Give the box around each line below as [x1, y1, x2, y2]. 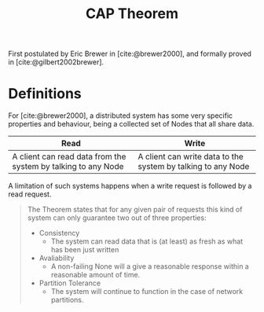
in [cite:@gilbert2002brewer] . [8, 57, 104, 67]
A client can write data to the [137, 151, 244, 162]
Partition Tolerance [38, 278, 101, 288]
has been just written [50, 245, 119, 255]
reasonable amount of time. [50, 270, 141, 280]
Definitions [8, 85, 82, 103]
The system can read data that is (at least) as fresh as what [50, 237, 244, 246]
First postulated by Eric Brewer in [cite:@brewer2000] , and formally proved [8, 49, 251, 59]
